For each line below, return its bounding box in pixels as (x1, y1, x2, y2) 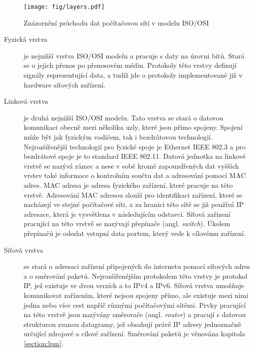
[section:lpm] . (24, 338, 63, 348)
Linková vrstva (4, 96, 48, 106)
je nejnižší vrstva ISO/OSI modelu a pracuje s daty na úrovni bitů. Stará (24, 50, 245, 60)
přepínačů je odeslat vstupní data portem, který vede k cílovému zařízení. (24, 228, 246, 238)
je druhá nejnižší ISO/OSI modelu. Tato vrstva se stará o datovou (24, 112, 223, 122)
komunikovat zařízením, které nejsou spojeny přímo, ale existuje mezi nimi (24, 290, 249, 300)
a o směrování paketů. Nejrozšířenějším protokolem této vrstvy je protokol (24, 270, 248, 281)
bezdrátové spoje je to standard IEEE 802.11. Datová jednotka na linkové (24, 151, 246, 161)
